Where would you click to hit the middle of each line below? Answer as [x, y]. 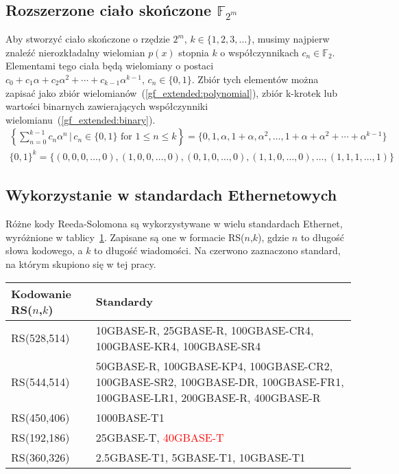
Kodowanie [41, 293]
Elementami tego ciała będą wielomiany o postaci [110, 66]
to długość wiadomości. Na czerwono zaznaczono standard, [217, 250]
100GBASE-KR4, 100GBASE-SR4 [178, 346]
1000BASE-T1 [130, 417]
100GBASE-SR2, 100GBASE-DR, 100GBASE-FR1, [220, 381]
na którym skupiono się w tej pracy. [81, 263]
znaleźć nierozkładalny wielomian [75, 52]
